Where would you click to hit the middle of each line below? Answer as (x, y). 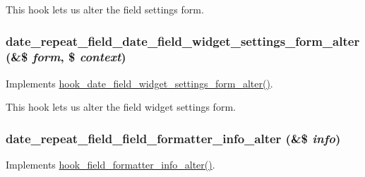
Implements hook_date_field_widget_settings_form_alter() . (139, 83)
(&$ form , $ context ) (66, 57)
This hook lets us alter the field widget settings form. (121, 107)
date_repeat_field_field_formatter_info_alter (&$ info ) (173, 138)
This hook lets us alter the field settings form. (105, 9)
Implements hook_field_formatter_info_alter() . (110, 165)
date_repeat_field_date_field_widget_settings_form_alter (183, 41)
